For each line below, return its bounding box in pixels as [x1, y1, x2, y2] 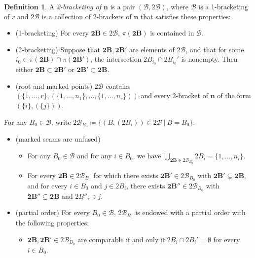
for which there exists [93, 170, 158, 180]
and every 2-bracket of [141, 90, 208, 101]
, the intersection [90, 54, 142, 64]
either [15, 64, 33, 74]
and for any [77, 150, 112, 161]
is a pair [110, 1, 135, 11]
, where [166, 1, 189, 11]
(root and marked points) [15, 80, 93, 91]
